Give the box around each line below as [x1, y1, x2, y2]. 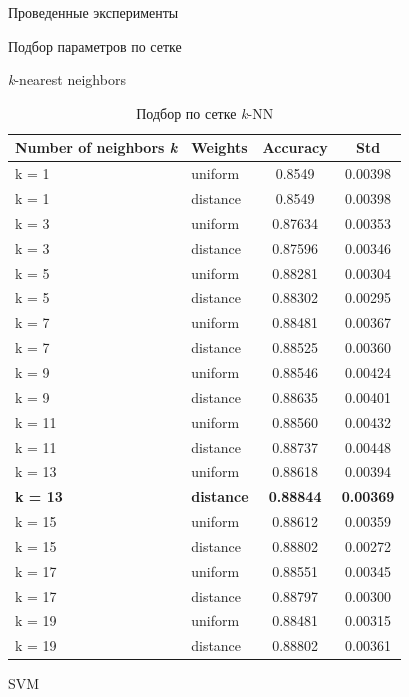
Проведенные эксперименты [8, 2, 179, 22]
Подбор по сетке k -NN [136, 102, 274, 123]
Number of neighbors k [15, 137, 178, 158]
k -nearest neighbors [8, 69, 126, 90]
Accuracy [262, 137, 328, 158]
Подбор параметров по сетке [8, 35, 182, 56]
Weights [191, 137, 248, 158]
